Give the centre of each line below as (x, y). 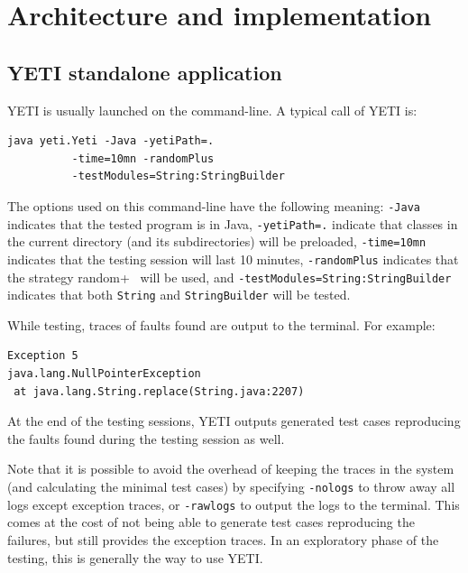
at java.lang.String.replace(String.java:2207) (159, 391)
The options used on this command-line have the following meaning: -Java (214, 205)
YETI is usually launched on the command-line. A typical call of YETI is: (212, 110)
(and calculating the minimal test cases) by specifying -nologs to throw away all (231, 487)
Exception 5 (43, 356)
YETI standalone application (145, 72)
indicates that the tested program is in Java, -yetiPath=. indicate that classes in (233, 223)
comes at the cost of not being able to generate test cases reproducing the (211, 522)
